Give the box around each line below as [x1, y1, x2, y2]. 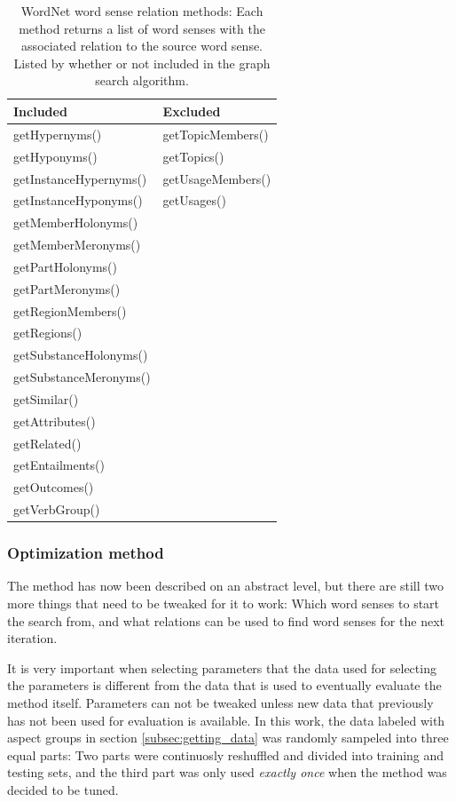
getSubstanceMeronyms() [13, 368, 151, 386]
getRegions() [13, 323, 83, 342]
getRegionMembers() [13, 301, 127, 320]
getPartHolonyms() [13, 257, 117, 275]
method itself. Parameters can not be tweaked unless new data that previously [7, 694, 434, 712]
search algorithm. [95, 71, 189, 90]
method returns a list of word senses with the [19, 19, 265, 37]
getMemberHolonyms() [13, 213, 138, 232]
